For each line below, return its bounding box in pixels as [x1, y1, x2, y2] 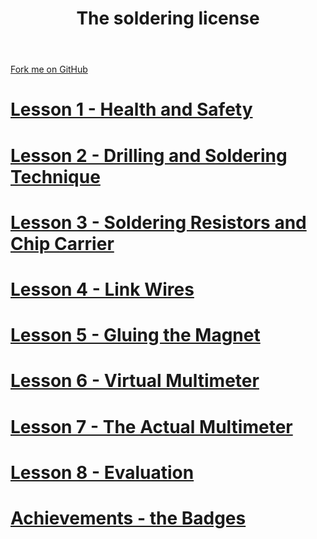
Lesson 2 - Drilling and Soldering [10, 144, 288, 167]
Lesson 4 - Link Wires [10, 278, 195, 301]
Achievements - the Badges [10, 507, 247, 529]
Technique [10, 165, 101, 188]
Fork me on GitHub [10, 63, 88, 76]
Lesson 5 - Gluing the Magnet [10, 324, 261, 347]
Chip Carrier [10, 232, 115, 255]
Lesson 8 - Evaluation [10, 461, 195, 484]
